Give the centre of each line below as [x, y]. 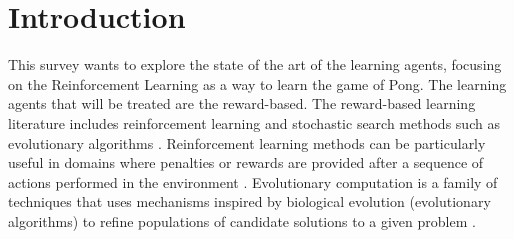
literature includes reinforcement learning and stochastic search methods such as [254, 122]
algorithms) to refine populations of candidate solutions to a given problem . [242, 220]
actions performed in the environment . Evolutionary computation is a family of [253, 181]
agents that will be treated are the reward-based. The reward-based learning [242, 103]
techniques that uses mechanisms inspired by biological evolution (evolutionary [249, 201]
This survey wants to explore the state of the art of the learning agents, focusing [255, 64]
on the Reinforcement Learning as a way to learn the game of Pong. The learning [257, 83]
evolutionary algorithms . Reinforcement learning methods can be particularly [247, 142]
